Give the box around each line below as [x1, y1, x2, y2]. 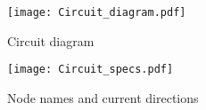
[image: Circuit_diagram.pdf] [7, 6, 186, 19]
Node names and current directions [7, 88, 199, 106]
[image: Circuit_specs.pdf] [7, 63, 174, 76]
